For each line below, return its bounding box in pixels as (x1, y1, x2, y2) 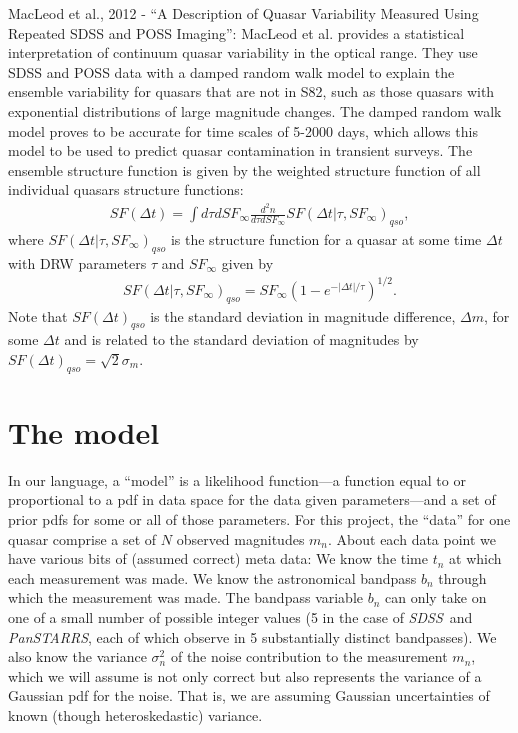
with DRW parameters (8, 252, 147, 273)
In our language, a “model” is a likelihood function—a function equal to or (8, 469, 466, 490)
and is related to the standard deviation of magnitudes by (64, 329, 419, 350)
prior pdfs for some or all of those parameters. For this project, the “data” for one (8, 509, 511, 530)
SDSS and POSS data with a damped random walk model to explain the (8, 61, 455, 82)
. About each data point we (328, 528, 497, 549)
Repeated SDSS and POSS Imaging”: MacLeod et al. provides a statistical (8, 22, 465, 43)
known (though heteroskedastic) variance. (8, 705, 263, 725)
